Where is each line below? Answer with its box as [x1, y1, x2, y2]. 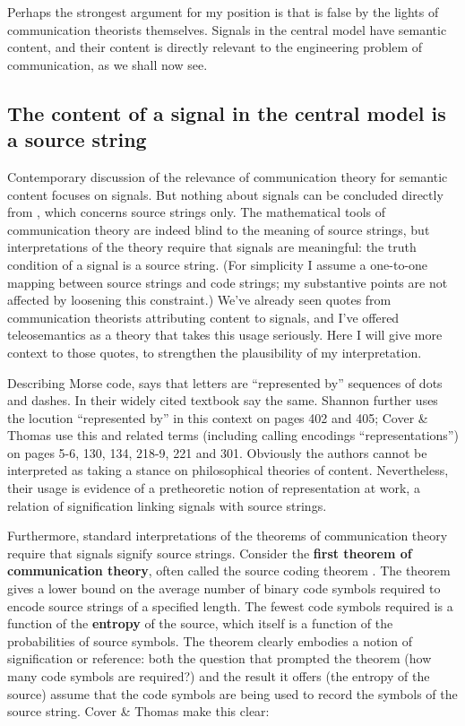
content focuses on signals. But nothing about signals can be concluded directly [7, 185, 443, 203]
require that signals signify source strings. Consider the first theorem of [7, 543, 412, 562]
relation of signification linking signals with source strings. [7, 496, 327, 514]
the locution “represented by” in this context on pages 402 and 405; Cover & [7, 408, 428, 427]
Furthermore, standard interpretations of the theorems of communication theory [7, 526, 448, 545]
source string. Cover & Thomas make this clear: [7, 702, 270, 721]
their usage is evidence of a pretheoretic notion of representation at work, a [7, 479, 420, 497]
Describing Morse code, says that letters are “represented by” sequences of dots [7, 373, 443, 392]
